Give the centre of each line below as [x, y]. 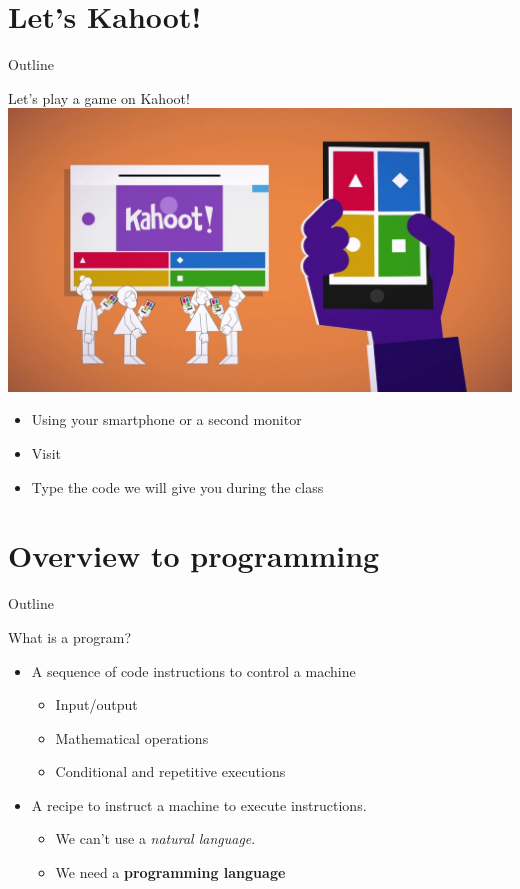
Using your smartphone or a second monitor [166, 419]
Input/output [96, 704]
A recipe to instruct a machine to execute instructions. [199, 804]
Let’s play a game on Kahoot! [99, 97]
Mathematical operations [132, 737]
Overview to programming [194, 555]
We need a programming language [170, 872]
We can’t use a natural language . [155, 838]
